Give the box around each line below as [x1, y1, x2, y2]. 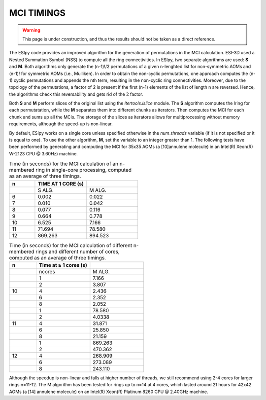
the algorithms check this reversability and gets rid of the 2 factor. [9, 91, 143, 97]
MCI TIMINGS [9, 7, 66, 18]
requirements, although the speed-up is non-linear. [9, 121, 113, 127]
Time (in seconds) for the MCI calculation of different [9, 242, 133, 249]
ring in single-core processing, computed [35, 167, 132, 174]
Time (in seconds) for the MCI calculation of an [9, 160, 119, 167]
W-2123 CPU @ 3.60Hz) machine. [9, 150, 78, 156]
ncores [38, 268, 55, 275]
